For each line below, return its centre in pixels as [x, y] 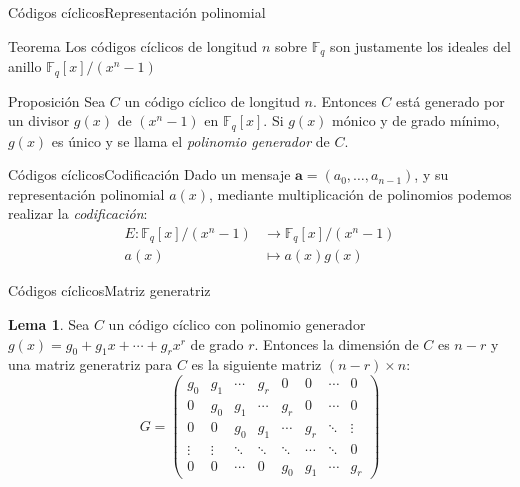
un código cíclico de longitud [212, 100]
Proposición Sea [57, 100]
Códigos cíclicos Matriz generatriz [109, 290]
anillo [25, 66]
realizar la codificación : [78, 213]
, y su [431, 174]
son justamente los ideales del [420, 45]
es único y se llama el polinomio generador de [190, 140]
